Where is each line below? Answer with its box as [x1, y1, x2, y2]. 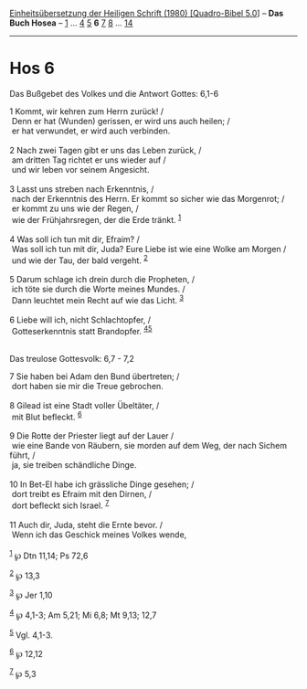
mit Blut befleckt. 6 [11, 409, 82, 422]
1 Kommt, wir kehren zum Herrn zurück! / [9, 105, 164, 117]
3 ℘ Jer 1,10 [9, 588, 53, 600]
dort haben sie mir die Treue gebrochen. [11, 380, 164, 391]
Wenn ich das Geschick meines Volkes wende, [11, 529, 187, 540]
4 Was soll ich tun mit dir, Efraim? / [9, 233, 140, 245]
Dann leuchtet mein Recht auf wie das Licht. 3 [11, 293, 185, 305]
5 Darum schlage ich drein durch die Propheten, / [9, 274, 195, 285]
